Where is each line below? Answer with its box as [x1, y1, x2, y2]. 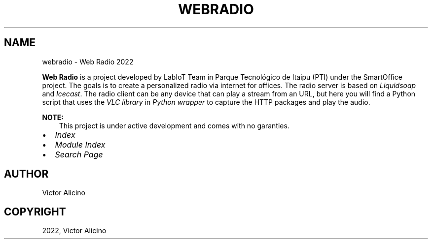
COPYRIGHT [4, 205, 66, 218]
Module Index [55, 139, 106, 150]
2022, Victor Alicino [42, 226, 107, 235]
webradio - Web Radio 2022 [42, 57, 134, 66]
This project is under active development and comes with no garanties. [59, 121, 289, 130]
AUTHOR [4, 168, 49, 181]
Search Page [55, 149, 103, 159]
